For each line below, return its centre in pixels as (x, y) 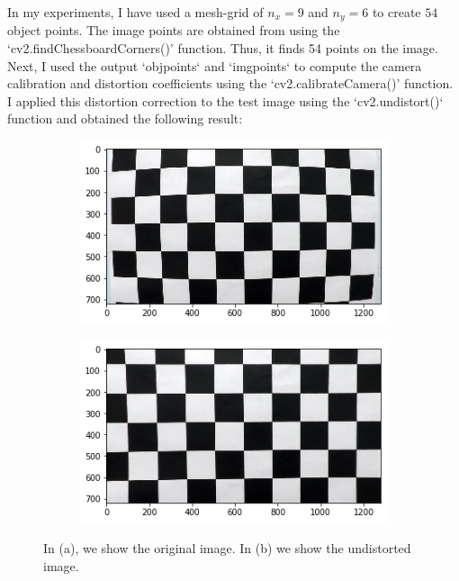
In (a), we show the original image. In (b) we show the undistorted (227, 548)
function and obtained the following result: (125, 118)
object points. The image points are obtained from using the (174, 30)
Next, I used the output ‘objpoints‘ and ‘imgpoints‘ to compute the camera (215, 65)
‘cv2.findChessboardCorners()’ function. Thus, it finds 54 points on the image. (223, 48)
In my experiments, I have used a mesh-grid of (135, 12)
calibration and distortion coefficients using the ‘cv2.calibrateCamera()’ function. (230, 83)
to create (396, 12)
